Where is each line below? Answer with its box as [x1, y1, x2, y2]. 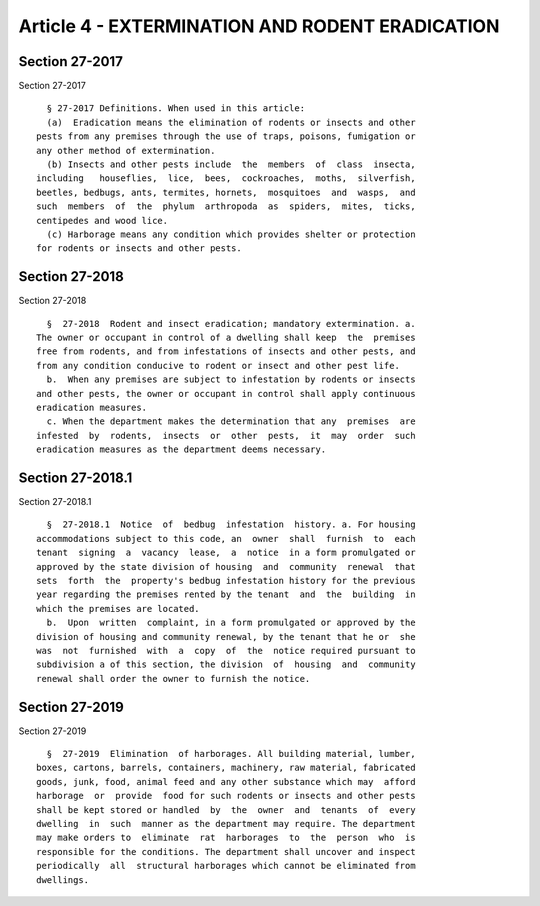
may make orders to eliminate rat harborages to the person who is [36, 832, 416, 844]
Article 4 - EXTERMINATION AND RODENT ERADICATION [18, 15, 500, 37]
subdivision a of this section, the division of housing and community [36, 659, 416, 670]
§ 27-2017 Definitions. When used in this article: [46, 103, 305, 114]
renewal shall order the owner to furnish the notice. [36, 673, 311, 684]
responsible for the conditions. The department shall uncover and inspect [36, 846, 416, 857]
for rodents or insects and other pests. [36, 243, 242, 254]
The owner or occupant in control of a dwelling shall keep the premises [36, 332, 416, 344]
